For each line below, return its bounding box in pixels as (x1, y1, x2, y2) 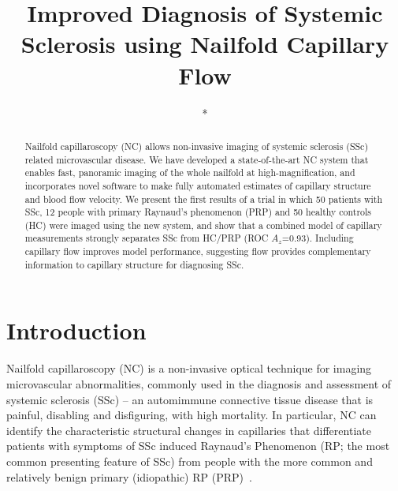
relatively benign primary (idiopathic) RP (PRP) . (6, 468, 252, 485)
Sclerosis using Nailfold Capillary (20, 28, 389, 60)
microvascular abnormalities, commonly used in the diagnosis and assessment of (6, 375, 392, 392)
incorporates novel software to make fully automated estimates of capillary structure (24, 178, 371, 192)
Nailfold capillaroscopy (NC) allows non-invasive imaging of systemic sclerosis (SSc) (24, 139, 369, 152)
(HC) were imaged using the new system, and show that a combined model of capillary (24, 218, 382, 231)
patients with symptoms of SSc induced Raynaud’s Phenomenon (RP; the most (6, 437, 390, 454)
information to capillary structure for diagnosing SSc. (24, 257, 244, 271)
